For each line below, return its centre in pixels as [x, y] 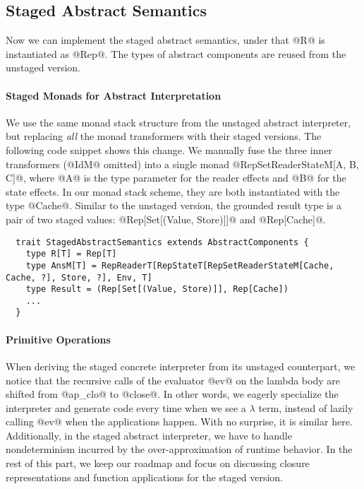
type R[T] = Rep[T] [71, 254]
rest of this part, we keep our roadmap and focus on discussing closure [158, 463]
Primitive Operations [58, 339]
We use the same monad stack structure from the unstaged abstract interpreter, [178, 122]
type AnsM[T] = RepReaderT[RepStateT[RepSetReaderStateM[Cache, [180, 265]
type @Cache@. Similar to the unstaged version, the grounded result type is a [174, 205]
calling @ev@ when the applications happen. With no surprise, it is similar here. [179, 422]
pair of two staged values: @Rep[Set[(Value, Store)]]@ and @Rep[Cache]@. [166, 219]
